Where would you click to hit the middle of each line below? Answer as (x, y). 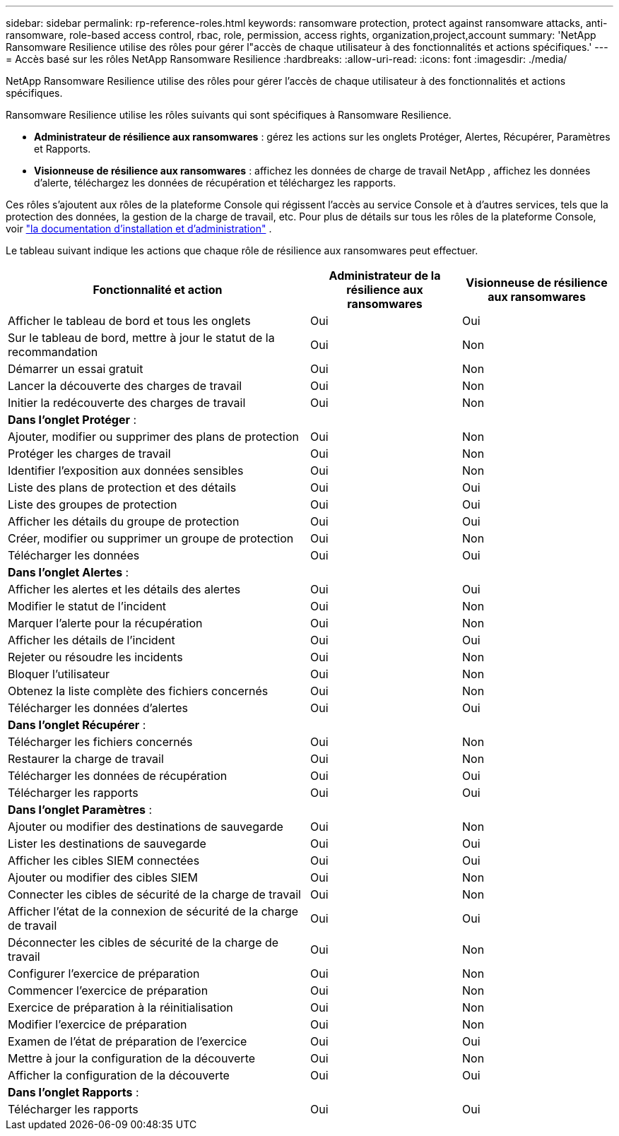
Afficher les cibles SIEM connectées (104, 860)
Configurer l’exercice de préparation (104, 974)
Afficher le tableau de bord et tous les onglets (129, 321)
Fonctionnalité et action (158, 290)
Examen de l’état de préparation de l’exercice (128, 1041)
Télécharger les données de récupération (118, 776)
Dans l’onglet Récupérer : (77, 725)
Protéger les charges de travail (89, 454)
